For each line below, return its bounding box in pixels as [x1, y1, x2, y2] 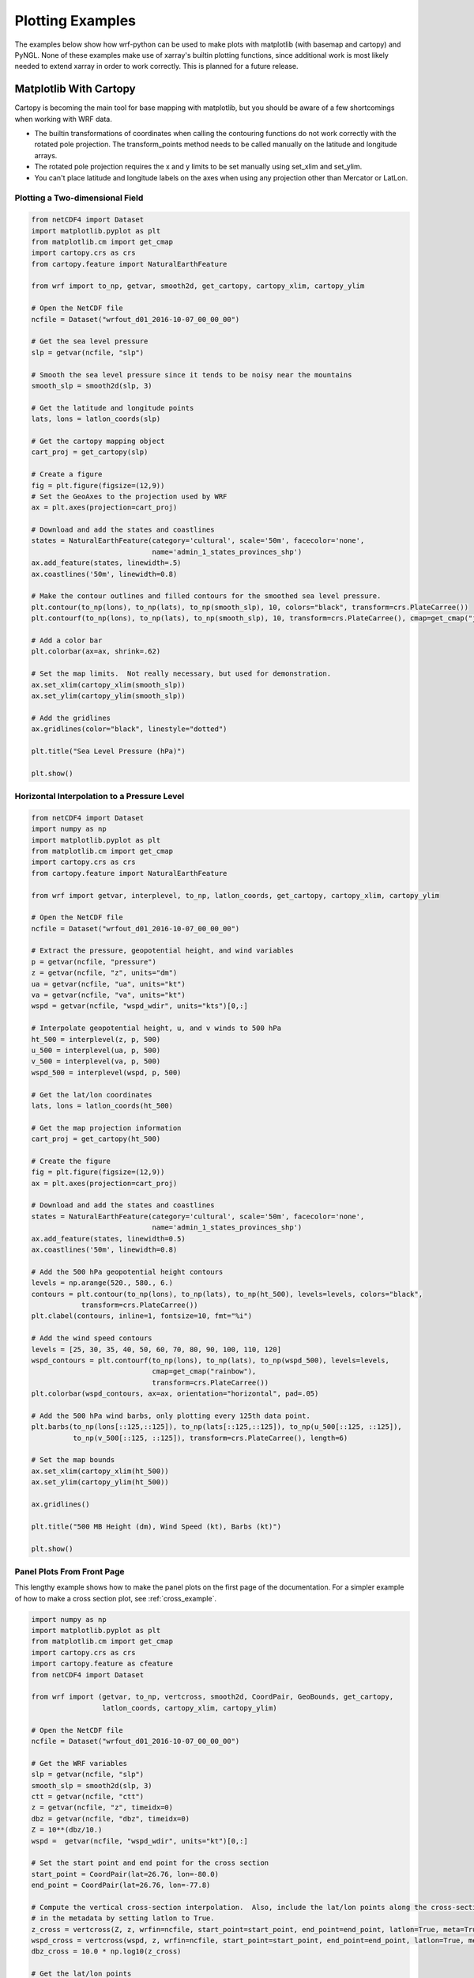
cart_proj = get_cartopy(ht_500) [31, 1135, 161, 1143]
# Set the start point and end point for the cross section [31, 1859, 269, 1867]
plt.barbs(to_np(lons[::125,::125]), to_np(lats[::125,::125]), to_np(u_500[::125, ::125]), [31, 1423, 402, 1431]
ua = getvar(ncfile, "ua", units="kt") [31, 980, 186, 988]
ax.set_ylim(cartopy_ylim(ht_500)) [31, 1478, 169, 1487]
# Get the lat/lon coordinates [31, 1090, 153, 1099]
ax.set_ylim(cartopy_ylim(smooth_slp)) [31, 691, 186, 700]
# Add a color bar [31, 635, 103, 645]
